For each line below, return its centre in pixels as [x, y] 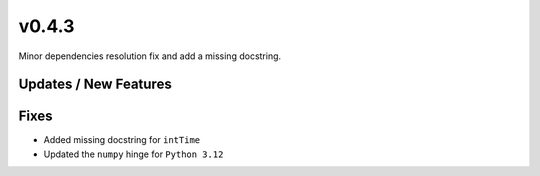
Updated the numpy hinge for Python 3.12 [133, 154]
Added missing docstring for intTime [122, 140]
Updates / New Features [95, 84]
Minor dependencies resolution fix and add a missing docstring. [150, 56]
